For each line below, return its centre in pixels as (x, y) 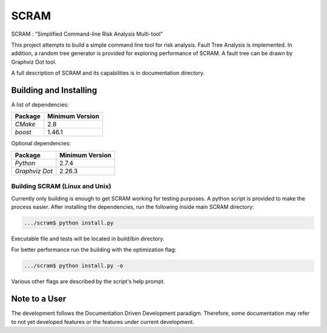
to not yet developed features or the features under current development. (103, 321)
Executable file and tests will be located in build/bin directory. (88, 239)
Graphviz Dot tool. (34, 62)
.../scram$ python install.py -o (74, 266)
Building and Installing (54, 90)
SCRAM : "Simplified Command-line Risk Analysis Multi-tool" (87, 34)
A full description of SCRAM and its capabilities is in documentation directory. (108, 73)
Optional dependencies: (41, 143)
